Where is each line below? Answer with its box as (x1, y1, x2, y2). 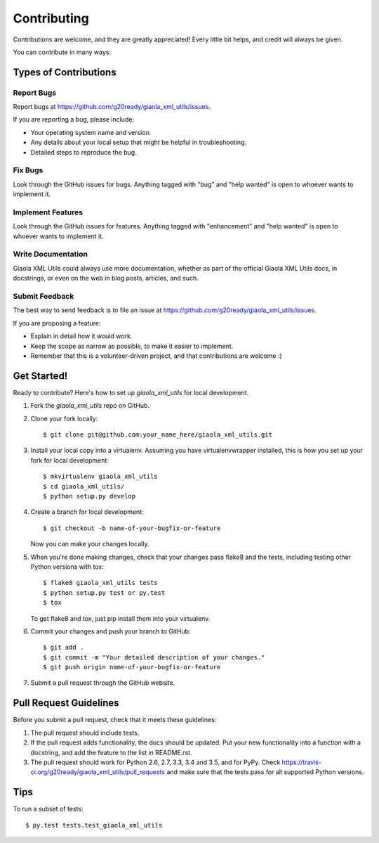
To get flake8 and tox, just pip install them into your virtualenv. (30, 614, 211, 622)
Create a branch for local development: (30, 508, 144, 516)
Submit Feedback (13, 292, 74, 302)
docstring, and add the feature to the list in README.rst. (30, 748, 192, 757)
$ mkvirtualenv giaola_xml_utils (43, 472, 158, 481)
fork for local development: (30, 456, 109, 464)
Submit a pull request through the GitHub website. (30, 678, 175, 687)
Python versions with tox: (30, 562, 105, 571)
